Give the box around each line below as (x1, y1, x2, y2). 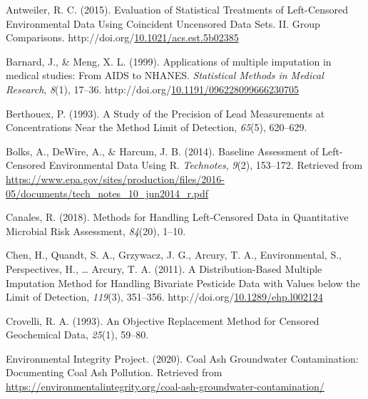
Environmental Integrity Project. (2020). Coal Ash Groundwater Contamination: (6, 351, 359, 366)
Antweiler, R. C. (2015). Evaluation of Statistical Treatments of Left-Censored (6, 2, 349, 16)
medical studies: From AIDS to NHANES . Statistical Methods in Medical (6, 68, 324, 83)
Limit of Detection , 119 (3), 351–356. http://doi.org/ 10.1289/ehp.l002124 (6, 289, 323, 304)
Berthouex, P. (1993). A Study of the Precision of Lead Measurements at (6, 105, 325, 120)
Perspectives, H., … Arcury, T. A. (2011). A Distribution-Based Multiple (6, 261, 322, 276)
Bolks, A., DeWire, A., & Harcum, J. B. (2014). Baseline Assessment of (6, 143, 319, 158)
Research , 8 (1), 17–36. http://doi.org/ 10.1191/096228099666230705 (6, 81, 299, 96)
